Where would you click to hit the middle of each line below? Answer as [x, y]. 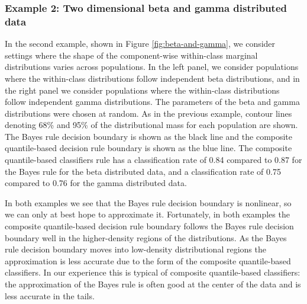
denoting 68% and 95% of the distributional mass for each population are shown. [151, 125]
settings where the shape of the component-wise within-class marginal [131, 55]
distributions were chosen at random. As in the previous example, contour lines [148, 113]
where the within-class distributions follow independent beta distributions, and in [152, 78]
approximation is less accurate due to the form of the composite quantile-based [148, 260]
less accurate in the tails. [50, 295]
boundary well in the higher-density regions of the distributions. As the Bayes [146, 237]
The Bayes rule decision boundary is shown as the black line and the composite [149, 136]
